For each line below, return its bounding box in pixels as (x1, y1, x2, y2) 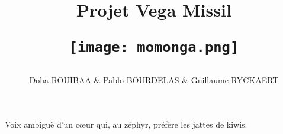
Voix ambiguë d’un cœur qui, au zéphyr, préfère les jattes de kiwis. (5, 118, 247, 130)
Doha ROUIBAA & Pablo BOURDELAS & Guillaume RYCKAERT (29, 73, 279, 86)
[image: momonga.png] (69, 39, 239, 56)
